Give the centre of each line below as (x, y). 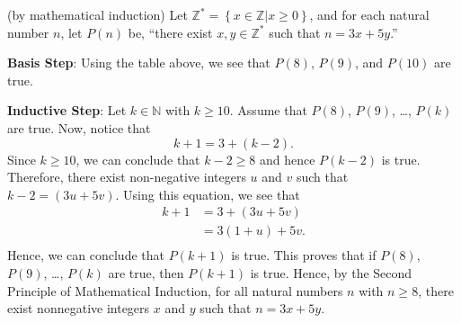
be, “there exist (170, 32)
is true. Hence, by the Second (331, 273)
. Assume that (268, 110)
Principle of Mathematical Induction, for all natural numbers (175, 290)
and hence (287, 159)
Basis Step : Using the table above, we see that (139, 63)
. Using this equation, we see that (208, 194)
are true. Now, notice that (79, 127)
